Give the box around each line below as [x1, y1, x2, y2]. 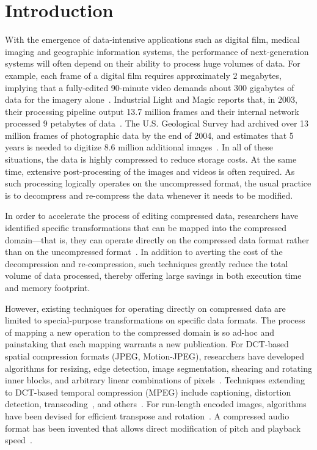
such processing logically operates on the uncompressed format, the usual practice [5, 177, 312, 190]
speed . [5, 433, 32, 446]
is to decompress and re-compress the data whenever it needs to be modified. [5, 188, 293, 201]
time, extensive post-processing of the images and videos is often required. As [5, 164, 295, 177]
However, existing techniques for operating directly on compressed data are [5, 301, 286, 314]
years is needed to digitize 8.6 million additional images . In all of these [5, 141, 273, 153]
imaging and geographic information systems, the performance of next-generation [5, 45, 309, 57]
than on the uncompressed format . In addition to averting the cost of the [5, 245, 283, 258]
